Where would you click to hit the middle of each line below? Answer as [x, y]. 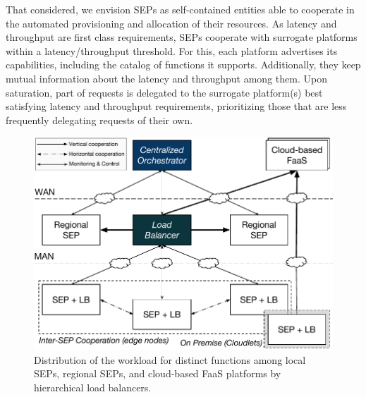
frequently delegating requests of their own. [99, 120]
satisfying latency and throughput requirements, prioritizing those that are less [176, 106]
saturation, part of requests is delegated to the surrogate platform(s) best [164, 92]
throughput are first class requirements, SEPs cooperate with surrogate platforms [182, 37]
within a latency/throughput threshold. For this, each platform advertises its [172, 50]
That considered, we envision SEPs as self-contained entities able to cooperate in [180, 9]
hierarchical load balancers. [93, 387]
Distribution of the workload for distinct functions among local [170, 359]
